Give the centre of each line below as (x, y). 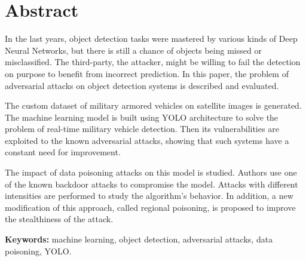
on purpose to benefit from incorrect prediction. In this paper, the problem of (147, 73)
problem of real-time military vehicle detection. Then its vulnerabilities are (142, 129)
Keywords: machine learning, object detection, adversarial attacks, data (139, 239)
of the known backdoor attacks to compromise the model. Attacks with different (152, 184)
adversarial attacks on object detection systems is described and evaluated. (142, 85)
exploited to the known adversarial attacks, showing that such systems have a (147, 140)
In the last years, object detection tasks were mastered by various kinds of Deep (151, 39)
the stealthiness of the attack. (59, 219)
